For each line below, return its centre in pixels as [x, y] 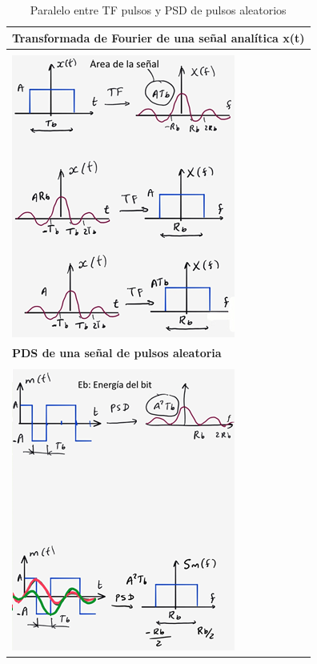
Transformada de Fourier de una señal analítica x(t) [158, 37]
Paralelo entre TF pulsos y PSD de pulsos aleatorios [158, 10]
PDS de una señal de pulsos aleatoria [117, 352]
